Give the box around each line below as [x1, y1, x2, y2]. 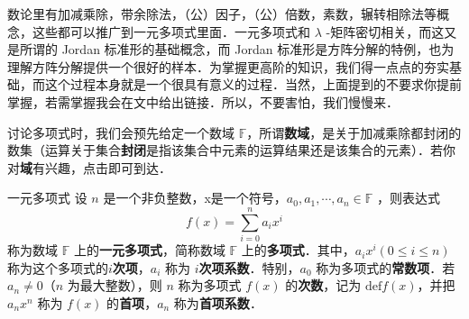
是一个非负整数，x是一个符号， [103, 188, 287, 207]
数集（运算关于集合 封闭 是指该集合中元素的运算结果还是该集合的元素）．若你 [7, 141, 455, 159]
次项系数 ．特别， [198, 258, 300, 277]
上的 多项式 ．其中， [241, 241, 355, 260]
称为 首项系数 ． [173, 293, 262, 312]
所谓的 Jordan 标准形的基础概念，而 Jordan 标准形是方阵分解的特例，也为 [19, 40, 455, 59]
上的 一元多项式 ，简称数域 [73, 241, 225, 260]
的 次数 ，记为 [285, 276, 362, 295]
